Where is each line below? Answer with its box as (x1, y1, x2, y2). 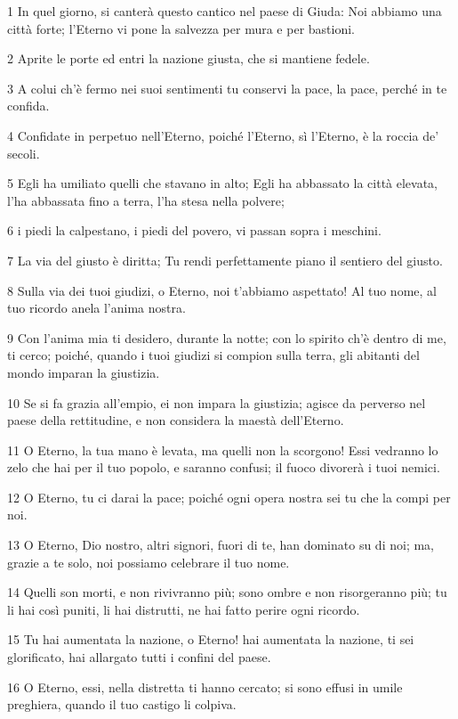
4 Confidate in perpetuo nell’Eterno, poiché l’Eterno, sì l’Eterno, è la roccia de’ (7, 126, 439, 144)
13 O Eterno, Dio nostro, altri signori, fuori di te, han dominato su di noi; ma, (7, 535, 434, 554)
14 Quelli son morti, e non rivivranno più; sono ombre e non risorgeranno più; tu (7, 583, 447, 601)
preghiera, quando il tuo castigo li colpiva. (7, 695, 237, 714)
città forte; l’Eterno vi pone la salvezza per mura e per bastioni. (7, 19, 355, 37)
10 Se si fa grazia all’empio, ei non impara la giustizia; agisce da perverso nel (7, 393, 426, 412)
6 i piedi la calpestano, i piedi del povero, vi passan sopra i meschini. (7, 221, 382, 240)
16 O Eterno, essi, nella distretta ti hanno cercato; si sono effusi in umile (7, 677, 403, 696)
